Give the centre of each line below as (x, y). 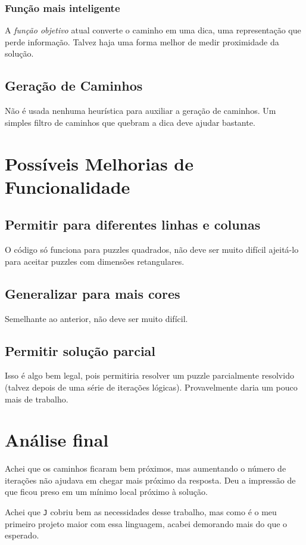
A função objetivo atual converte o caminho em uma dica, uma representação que (153, 30)
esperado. (22, 535)
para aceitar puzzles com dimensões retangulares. (95, 261)
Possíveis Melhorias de (99, 163)
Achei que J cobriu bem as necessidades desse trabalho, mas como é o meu (141, 512)
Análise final (57, 440)
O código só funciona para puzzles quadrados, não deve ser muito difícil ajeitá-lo (152, 250)
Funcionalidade (68, 186)
